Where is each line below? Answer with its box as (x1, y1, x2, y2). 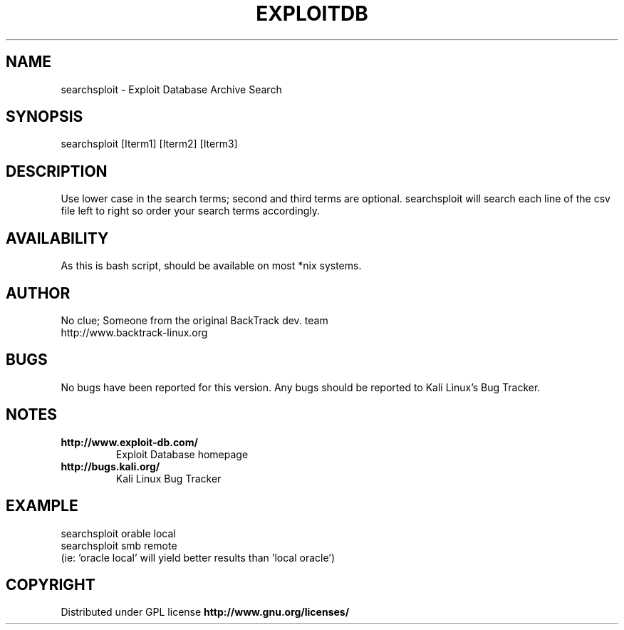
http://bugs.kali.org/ (61, 460, 160, 472)
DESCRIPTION (6, 162, 108, 180)
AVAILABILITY (6, 229, 109, 247)
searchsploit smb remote (61, 539, 177, 552)
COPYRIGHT (6, 575, 95, 594)
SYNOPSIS (6, 108, 83, 126)
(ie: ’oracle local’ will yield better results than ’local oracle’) (61, 551, 336, 564)
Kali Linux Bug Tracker (115, 472, 222, 485)
